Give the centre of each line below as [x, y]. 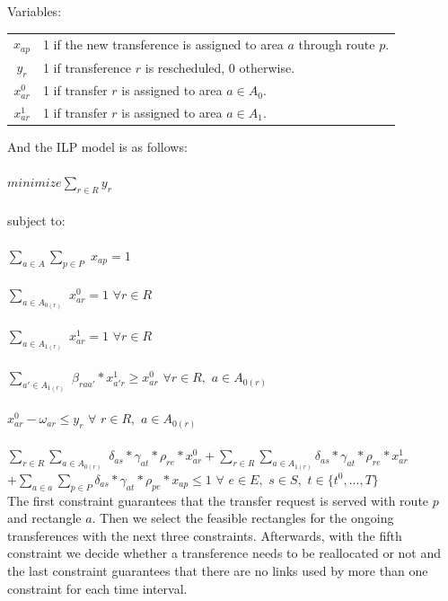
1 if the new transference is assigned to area [163, 44]
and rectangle [44, 518]
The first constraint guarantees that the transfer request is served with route [218, 500]
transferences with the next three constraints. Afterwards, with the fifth [205, 535]
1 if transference [87, 67]
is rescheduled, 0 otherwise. [220, 67]
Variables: [35, 11]
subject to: [36, 220]
